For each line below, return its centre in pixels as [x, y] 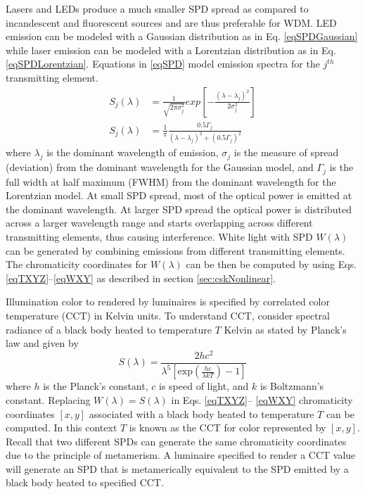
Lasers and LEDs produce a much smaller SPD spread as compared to [157, 8]
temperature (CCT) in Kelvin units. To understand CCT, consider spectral [168, 316]
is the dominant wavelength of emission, [133, 152]
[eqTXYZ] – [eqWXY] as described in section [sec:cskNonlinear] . [141, 278]
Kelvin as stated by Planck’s [285, 329]
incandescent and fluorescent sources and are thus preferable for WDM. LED [171, 22]
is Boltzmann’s [292, 386]
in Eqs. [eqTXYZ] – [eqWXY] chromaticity [262, 399]
